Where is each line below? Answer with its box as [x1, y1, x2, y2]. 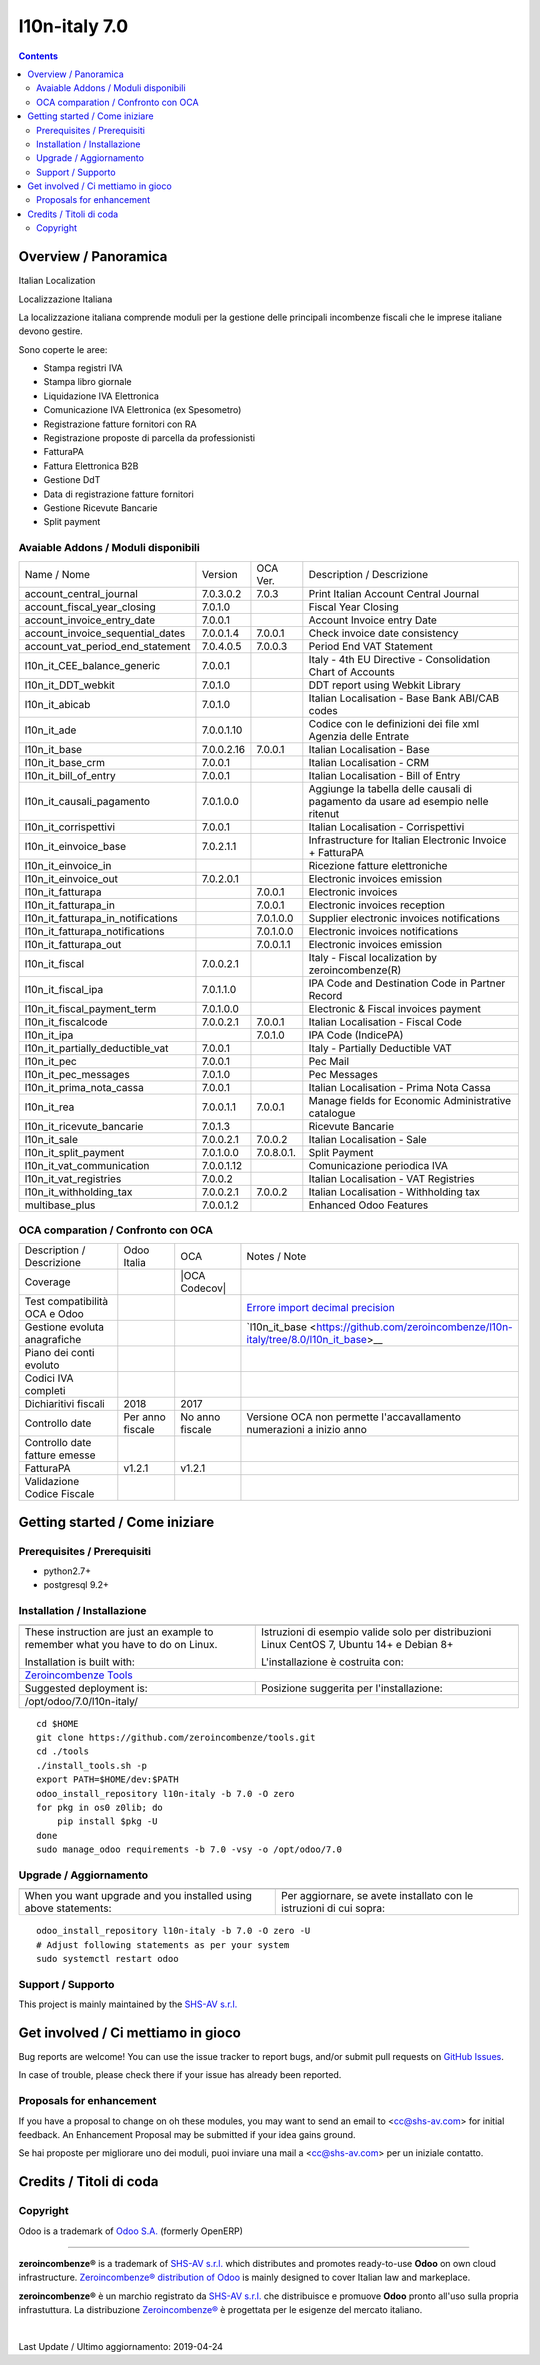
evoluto [24, 1358, 60, 1372]
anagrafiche [24, 1333, 82, 1347]
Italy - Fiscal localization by [308, 950, 437, 964]
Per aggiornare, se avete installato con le [281, 1889, 474, 1903]
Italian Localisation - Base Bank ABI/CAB [308, 691, 500, 705]
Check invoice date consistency [308, 626, 459, 640]
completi [24, 1384, 66, 1398]
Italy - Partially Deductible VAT [308, 1041, 452, 1055]
